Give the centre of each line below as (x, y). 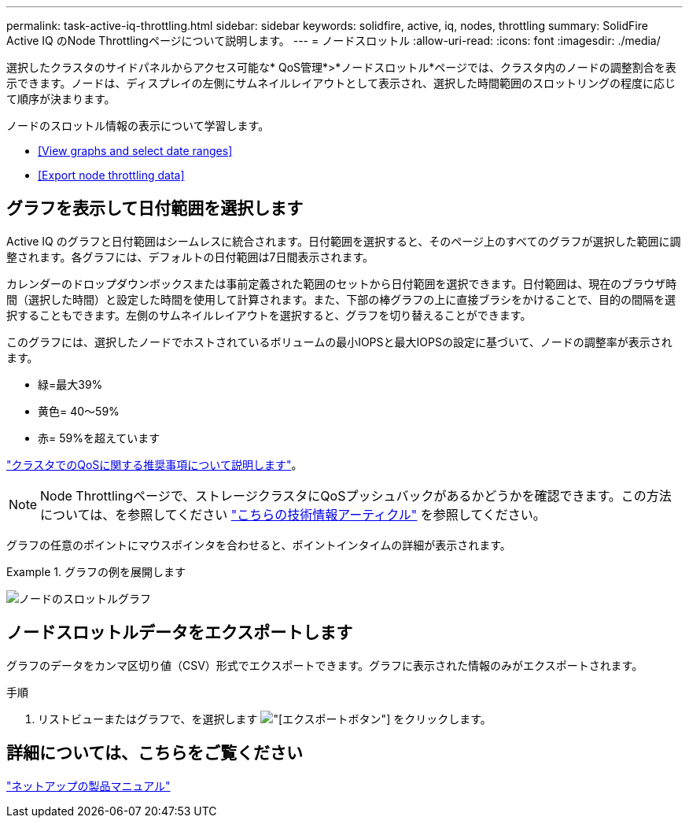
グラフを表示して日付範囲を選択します (155, 209)
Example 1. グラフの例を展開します (96, 571)
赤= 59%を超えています (99, 438)
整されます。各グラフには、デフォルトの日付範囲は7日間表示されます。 (190, 257)
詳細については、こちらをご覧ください (155, 753)
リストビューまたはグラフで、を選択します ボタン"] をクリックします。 (265, 719)
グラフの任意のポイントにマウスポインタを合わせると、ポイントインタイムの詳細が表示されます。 (259, 545)
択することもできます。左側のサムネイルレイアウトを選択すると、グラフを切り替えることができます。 (269, 315)
